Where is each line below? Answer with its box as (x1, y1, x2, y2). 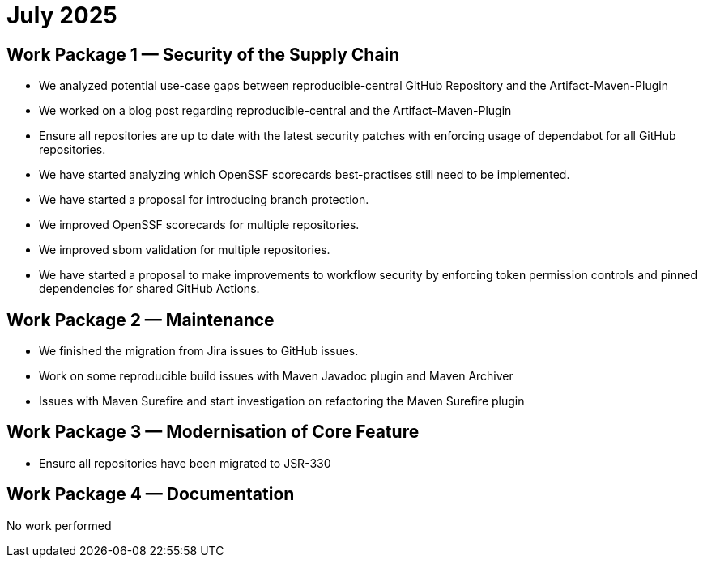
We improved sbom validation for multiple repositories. (39, 243, 330, 257)
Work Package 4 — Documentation (6, 484, 295, 505)
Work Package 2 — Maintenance (6, 309, 275, 330)
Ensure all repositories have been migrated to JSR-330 (39, 456, 331, 470)
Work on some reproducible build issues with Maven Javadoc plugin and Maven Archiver (39, 369, 513, 384)
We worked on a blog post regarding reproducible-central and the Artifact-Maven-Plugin (39, 104, 512, 118)
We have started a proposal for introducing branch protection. (39, 193, 369, 207)
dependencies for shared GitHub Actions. (39, 282, 260, 296)
